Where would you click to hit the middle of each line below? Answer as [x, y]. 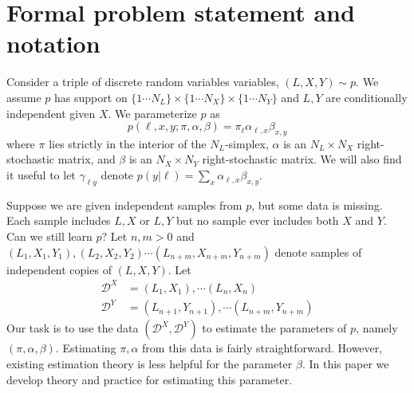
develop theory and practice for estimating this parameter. [150, 379]
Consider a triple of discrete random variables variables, [143, 82]
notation [53, 43]
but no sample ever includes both [258, 220]
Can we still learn [49, 236]
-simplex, [246, 143]
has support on [91, 97]
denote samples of [318, 252]
